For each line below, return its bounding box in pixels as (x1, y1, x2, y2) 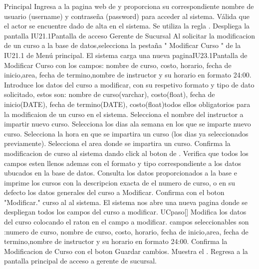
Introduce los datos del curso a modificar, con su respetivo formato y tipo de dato (4, 79, 255, 89)
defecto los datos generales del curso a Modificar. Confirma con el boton (4, 187, 225, 197)
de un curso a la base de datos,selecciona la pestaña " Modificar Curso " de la (4, 40, 241, 50)
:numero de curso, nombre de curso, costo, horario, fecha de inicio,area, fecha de (4, 226, 249, 236)
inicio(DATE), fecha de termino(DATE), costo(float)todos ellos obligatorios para (4, 98, 251, 109)
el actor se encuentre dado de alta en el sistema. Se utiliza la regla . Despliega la (4, 20, 250, 31)
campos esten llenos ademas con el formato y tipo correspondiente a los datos (4, 157, 242, 168)
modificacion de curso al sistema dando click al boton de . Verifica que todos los (4, 147, 249, 158)
